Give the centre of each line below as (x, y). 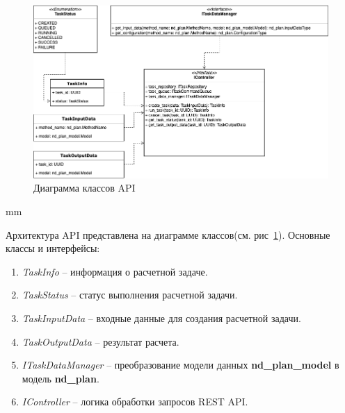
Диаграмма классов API (85, 188)
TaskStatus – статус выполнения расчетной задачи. (130, 295)
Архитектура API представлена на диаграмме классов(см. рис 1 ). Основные (168, 234)
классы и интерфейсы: (53, 248)
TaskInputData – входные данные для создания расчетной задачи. (161, 318)
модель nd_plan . (61, 378)
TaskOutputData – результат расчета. (101, 341)
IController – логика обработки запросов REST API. (135, 402)
